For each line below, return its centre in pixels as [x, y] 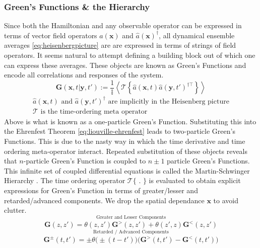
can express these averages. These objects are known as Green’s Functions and [125, 65]
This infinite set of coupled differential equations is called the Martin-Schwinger [127, 170]
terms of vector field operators [51, 35]
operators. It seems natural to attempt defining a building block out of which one [130, 55]
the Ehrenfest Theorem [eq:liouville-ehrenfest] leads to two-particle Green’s [120, 131]
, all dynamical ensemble [197, 35]
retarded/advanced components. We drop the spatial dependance [104, 200]
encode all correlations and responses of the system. [84, 75]
